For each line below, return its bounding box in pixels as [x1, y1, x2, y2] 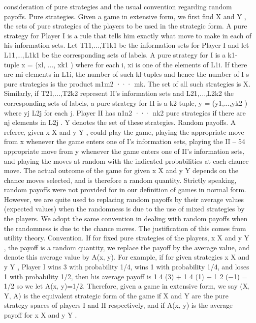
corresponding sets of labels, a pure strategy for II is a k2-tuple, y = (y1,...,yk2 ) [4, 97, 248, 108]
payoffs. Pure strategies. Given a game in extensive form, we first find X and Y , [4, 11, 246, 21]
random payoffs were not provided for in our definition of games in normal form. [4, 184, 247, 195]
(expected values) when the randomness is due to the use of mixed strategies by [4, 204, 245, 214]
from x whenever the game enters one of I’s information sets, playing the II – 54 [4, 136, 246, 147]
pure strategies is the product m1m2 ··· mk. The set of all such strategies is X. [4, 78, 251, 88]
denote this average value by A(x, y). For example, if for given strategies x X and [4, 252, 250, 262]
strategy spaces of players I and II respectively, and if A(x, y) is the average [4, 300, 233, 310]
